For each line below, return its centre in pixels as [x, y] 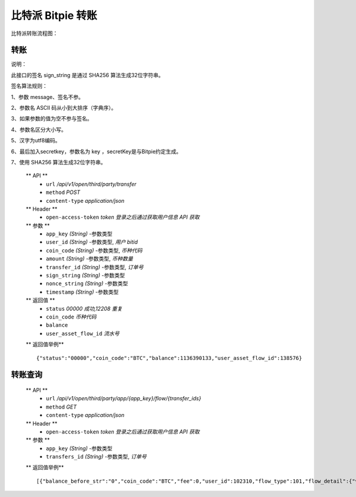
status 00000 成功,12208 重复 [84, 308]
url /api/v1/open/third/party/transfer [91, 184]
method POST [63, 192]
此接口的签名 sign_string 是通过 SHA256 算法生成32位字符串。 [88, 75]
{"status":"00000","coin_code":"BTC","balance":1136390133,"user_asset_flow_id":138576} [169, 358]
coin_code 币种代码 [71, 317]
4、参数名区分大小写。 [39, 129]
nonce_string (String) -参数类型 [87, 283]
